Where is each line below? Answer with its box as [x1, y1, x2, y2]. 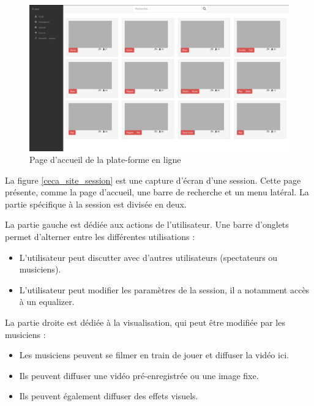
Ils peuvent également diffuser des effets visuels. [19, 389, 198, 402]
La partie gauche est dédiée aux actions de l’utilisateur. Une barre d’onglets [5, 218, 289, 231]
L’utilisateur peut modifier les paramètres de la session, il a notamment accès [19, 283, 310, 296]
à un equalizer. [19, 295, 75, 308]
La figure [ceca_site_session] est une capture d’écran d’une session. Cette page [5, 173, 301, 186]
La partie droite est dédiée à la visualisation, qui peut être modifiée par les [5, 316, 285, 329]
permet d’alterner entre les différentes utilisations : [5, 230, 195, 243]
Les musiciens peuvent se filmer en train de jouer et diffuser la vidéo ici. [19, 348, 289, 361]
